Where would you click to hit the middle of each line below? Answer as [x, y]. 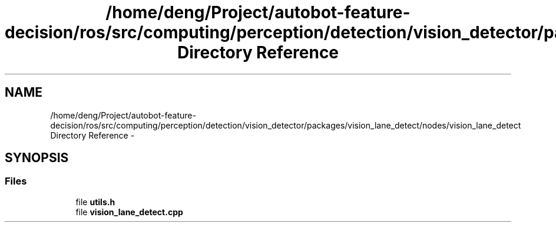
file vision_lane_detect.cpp [129, 212]
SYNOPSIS [37, 158]
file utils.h [95, 202]
